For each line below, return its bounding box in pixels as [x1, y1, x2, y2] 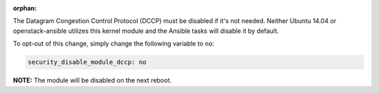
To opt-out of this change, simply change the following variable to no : [13, 39, 215, 48]
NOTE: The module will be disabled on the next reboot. [13, 76, 172, 85]
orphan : [13, 4, 37, 12]
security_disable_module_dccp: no [27, 58, 147, 66]
